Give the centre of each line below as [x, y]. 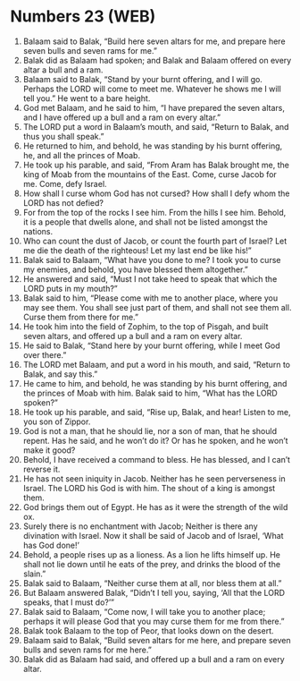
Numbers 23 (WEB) [83, 17]
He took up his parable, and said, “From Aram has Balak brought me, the [156, 165]
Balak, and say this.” [60, 374]
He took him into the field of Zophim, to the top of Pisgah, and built [146, 326]
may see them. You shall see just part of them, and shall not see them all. [157, 307]
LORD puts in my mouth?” [71, 288]
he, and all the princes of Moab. [82, 155]
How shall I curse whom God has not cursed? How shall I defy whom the [156, 193]
